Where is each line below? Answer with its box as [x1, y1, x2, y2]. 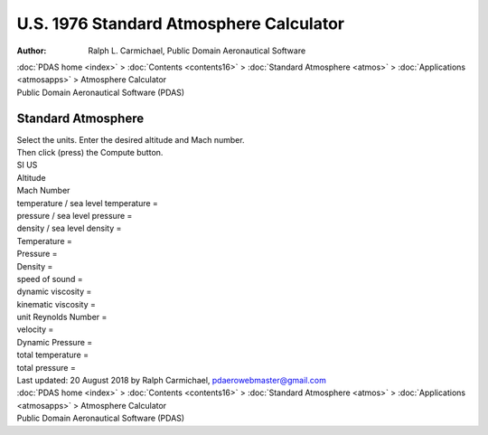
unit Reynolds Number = [16, 312, 108, 323]
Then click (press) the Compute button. [16, 147, 164, 158]
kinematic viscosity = [16, 298, 97, 309]
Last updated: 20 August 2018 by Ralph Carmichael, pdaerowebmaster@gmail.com [16, 375, 327, 386]
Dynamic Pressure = [16, 336, 93, 347]
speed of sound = [16, 273, 83, 284]
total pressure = [16, 362, 76, 373]
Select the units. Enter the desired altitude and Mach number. [16, 134, 245, 145]
